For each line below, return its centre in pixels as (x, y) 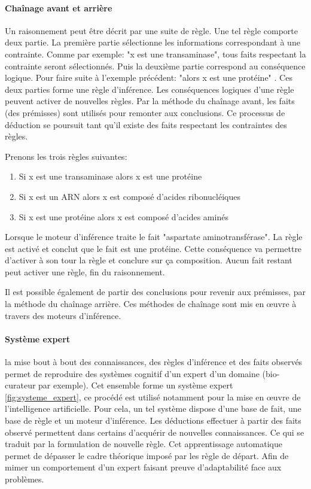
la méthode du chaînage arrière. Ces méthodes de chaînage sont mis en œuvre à (151, 304)
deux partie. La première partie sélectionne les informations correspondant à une (153, 42)
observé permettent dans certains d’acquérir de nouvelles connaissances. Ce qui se (155, 432)
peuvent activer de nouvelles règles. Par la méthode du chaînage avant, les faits (150, 101)
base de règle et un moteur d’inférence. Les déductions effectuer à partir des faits (153, 420)
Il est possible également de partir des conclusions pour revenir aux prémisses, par (155, 292)
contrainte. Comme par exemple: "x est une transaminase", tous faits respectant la (155, 54)
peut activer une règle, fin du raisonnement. (85, 271)
